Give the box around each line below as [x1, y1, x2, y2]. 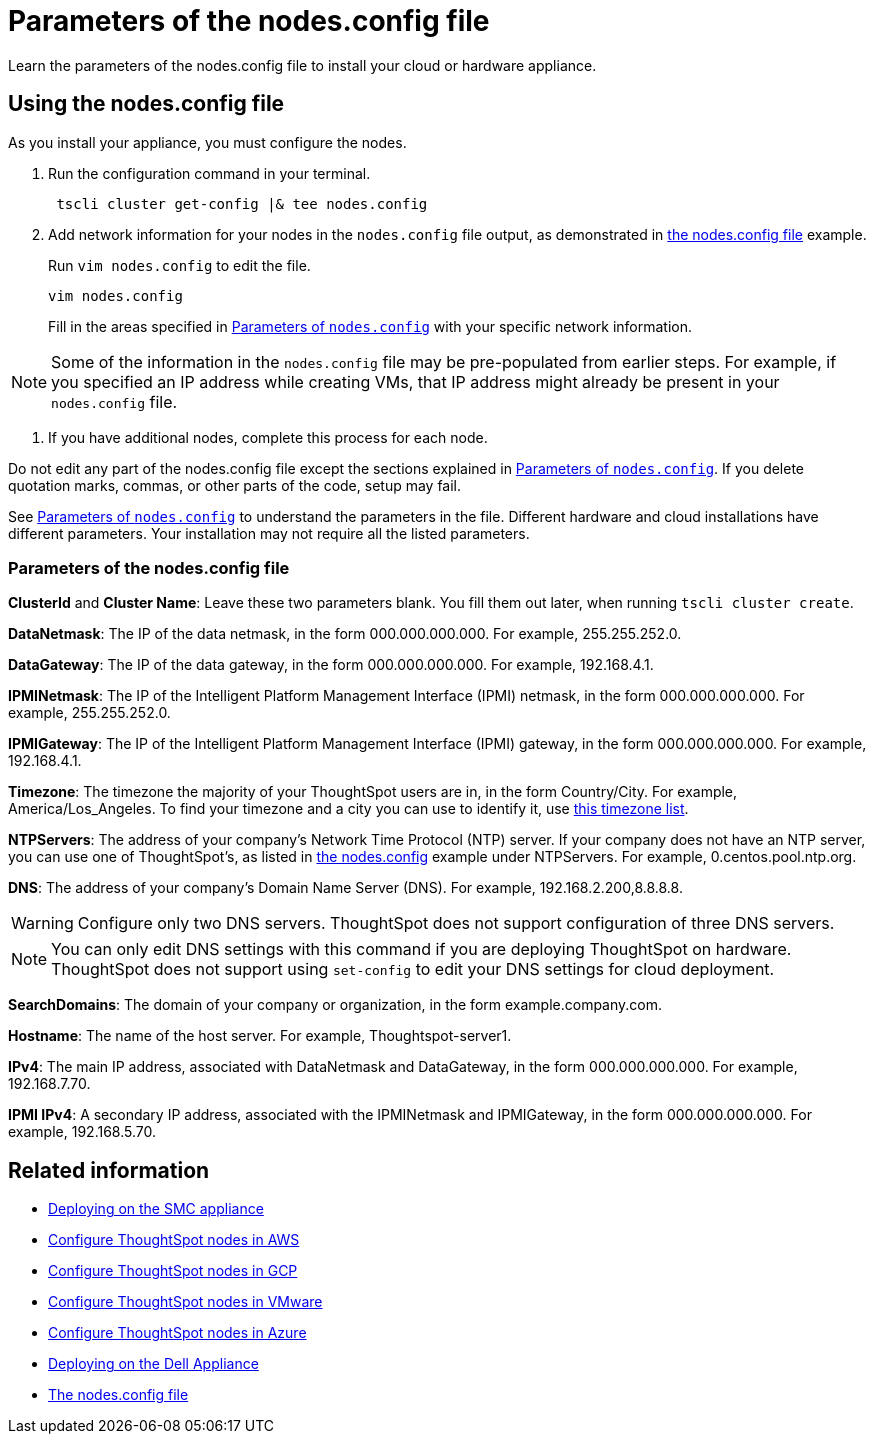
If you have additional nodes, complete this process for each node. [48, 428, 488, 446]
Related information [8, 1157, 210, 1183]
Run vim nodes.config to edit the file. [48, 256, 311, 274]
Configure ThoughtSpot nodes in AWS [48, 1231, 300, 1249]
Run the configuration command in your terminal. [48, 164, 371, 182]
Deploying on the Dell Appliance [48, 1355, 259, 1373]
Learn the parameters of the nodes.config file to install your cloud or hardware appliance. [8, 56, 597, 74]
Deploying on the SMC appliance [48, 1200, 264, 1218]
